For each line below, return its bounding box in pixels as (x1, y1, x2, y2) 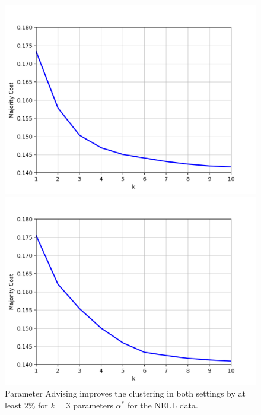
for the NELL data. (127, 398, 198, 411)
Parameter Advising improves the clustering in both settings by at (5, 387, 246, 400)
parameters (73, 398, 113, 411)
